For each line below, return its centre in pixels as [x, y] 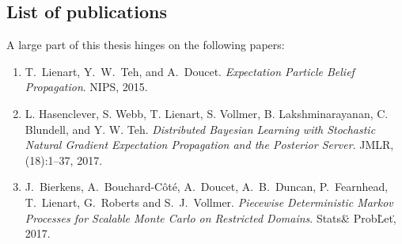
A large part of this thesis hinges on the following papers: [146, 45]
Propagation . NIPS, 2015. [86, 87]
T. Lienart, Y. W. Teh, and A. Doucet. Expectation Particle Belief [190, 71]
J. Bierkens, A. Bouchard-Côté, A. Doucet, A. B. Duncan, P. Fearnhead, [207, 187]
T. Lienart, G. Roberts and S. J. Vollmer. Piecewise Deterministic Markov [209, 202]
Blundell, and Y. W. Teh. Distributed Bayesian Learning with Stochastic [200, 129]
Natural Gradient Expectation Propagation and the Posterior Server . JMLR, [209, 145]
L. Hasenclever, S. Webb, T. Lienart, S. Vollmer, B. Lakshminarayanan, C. [207, 113]
